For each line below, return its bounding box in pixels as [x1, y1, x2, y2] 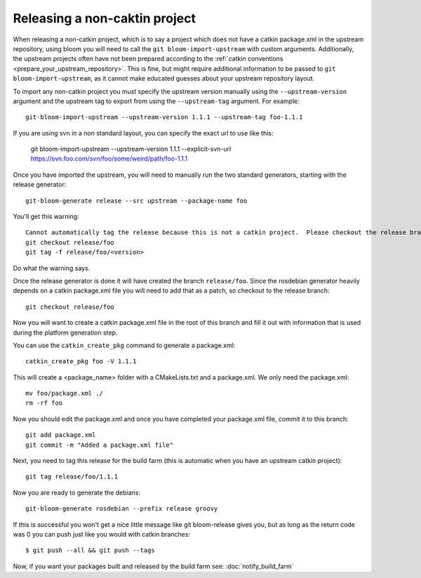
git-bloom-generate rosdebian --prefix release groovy [25, 505, 218, 513]
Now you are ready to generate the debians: [13, 488, 140, 497]
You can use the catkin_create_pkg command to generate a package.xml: [13, 341, 236, 349]
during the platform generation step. [13, 328, 118, 337]
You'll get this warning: [13, 213, 80, 221]
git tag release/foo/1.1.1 [25, 473, 119, 480]
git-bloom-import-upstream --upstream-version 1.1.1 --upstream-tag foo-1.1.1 [25, 113, 303, 121]
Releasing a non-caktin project [13, 11, 196, 26]
